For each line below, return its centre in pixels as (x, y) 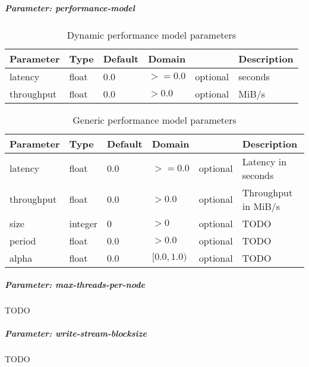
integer (83, 223)
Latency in (264, 161)
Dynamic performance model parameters (152, 34)
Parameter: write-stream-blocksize (76, 333)
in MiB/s (261, 206)
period (23, 240)
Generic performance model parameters (154, 120)
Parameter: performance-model (70, 7)
